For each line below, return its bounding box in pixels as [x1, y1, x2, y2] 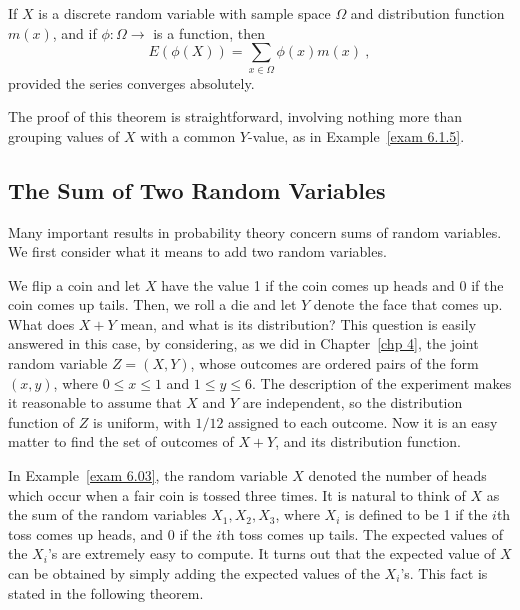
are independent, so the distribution [242, 392, 463, 413]
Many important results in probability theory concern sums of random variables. [8, 221, 502, 242]
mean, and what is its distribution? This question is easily [120, 313, 477, 334]
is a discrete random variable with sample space [38, 3, 331, 23]
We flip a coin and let [8, 274, 141, 295]
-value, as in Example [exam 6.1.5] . [247, 125, 465, 146]
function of [8, 411, 75, 432]
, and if [52, 22, 97, 43]
